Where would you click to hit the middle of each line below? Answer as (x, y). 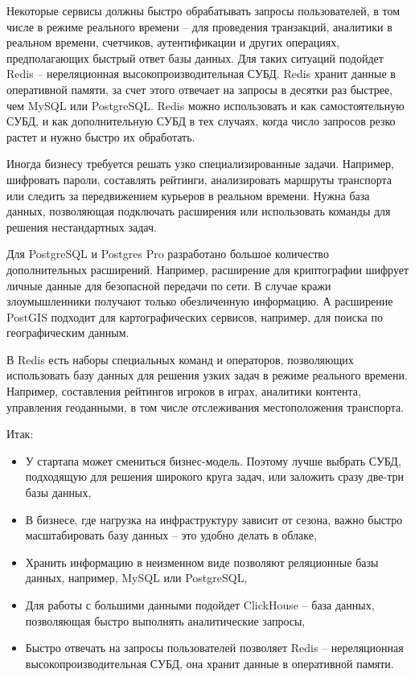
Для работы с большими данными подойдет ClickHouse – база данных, (200, 605)
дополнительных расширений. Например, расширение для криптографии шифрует (208, 269)
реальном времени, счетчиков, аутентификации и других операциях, (173, 42)
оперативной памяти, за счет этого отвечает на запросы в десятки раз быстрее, (200, 89)
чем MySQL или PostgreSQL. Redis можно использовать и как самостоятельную (205, 105)
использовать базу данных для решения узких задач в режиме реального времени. (207, 375)
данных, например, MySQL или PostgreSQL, (136, 578)
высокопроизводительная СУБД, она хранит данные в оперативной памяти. (210, 663)
